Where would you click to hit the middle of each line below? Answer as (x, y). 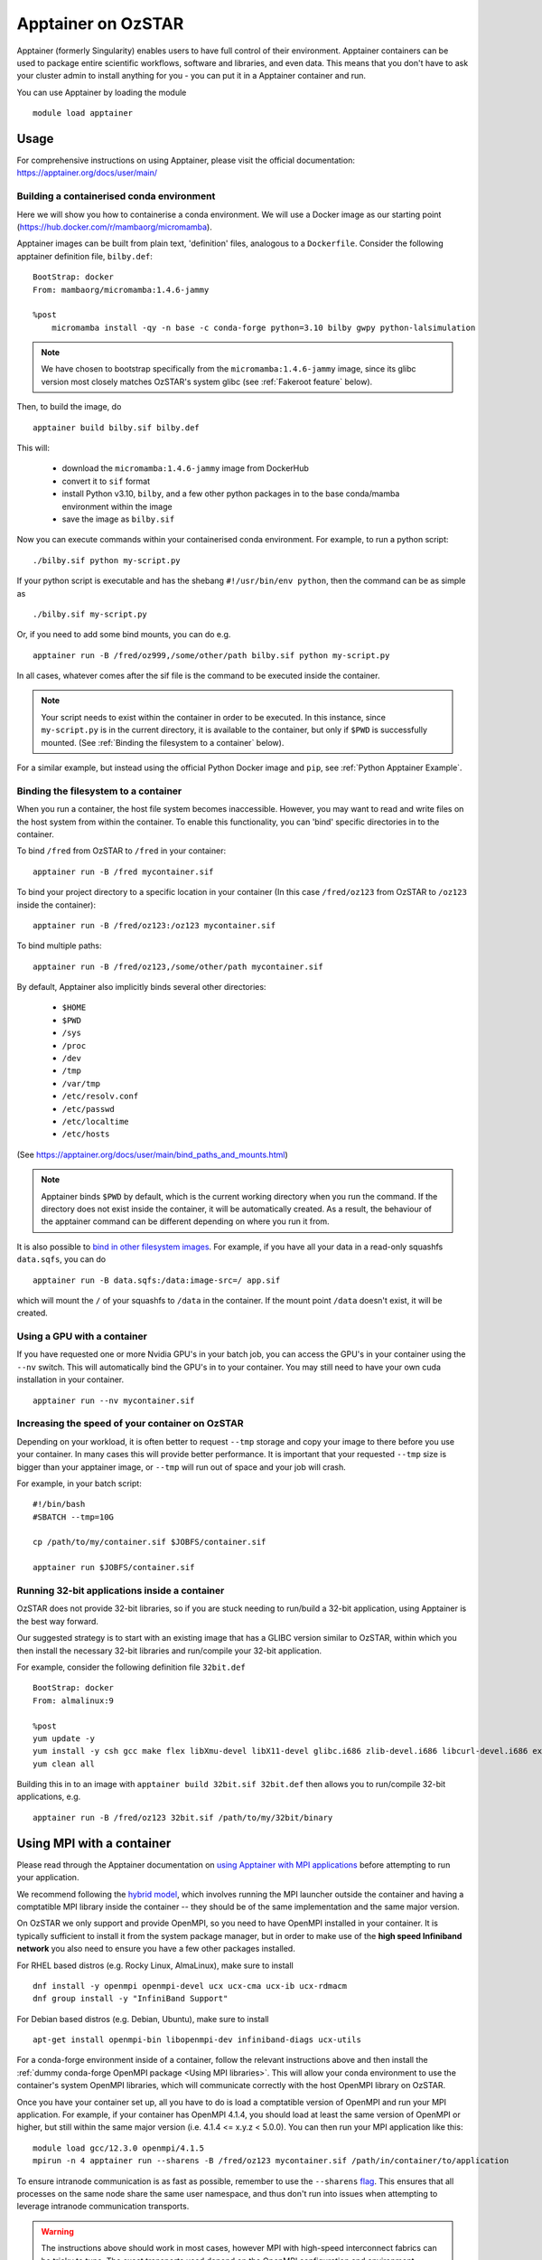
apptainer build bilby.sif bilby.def (117, 428)
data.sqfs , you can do (61, 1259)
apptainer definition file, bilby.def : (85, 256)
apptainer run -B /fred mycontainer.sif (123, 871)
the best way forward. (58, 1621)
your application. (48, 1878)
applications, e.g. (49, 1797)
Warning (57, 2231)
